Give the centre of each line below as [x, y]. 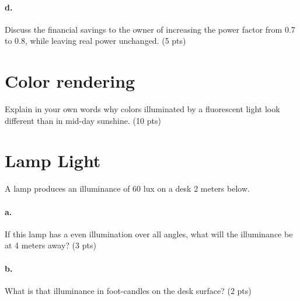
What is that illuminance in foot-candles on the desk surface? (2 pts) [128, 290]
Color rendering [70, 81]
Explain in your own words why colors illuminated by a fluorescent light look [142, 109]
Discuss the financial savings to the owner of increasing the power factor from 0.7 [150, 29]
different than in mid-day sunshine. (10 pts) [83, 120]
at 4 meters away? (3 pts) [50, 245]
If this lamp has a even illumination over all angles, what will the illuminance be [149, 233]
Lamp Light [53, 160]
